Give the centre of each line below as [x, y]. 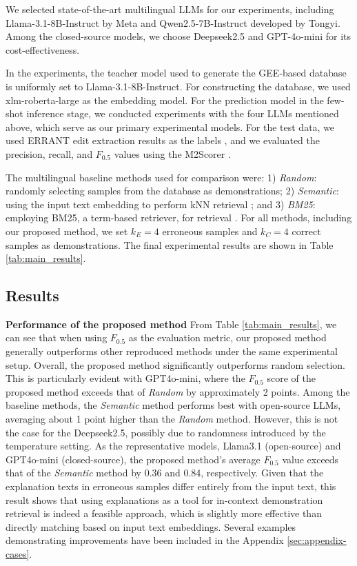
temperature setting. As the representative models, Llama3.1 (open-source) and [173, 446]
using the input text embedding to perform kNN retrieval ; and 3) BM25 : [161, 204]
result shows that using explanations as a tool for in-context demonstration [164, 499]
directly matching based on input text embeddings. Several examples [151, 526]
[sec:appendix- [317, 540]
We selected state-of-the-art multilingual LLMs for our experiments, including [170, 9]
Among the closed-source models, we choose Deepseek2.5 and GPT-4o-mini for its [178, 36]
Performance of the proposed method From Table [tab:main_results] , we [171, 324]
